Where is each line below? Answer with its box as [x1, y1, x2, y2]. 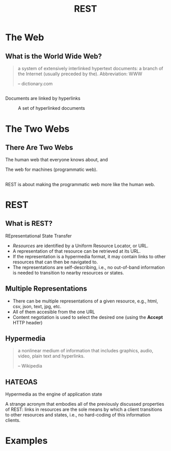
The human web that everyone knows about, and [5, 157, 108, 163]
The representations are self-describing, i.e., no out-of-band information [12, 264, 165, 270]
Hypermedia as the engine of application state [5, 391, 103, 397]
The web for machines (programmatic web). [5, 166, 98, 173]
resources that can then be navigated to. [12, 259, 98, 265]
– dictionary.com [17, 81, 53, 86]
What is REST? [5, 219, 53, 228]
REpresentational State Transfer [5, 232, 72, 239]
